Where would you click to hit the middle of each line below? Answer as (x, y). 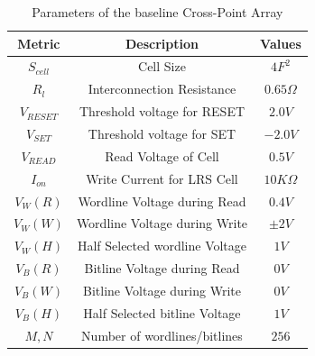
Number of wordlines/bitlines (162, 335)
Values (281, 43)
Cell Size (162, 66)
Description (162, 43)
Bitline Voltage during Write (162, 290)
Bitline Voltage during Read (162, 268)
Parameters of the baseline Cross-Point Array (157, 12)
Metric (39, 43)
